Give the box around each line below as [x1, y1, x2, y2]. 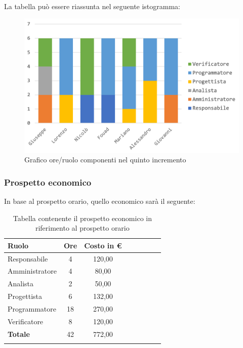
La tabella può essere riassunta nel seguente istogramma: [4, 1, 181, 11]
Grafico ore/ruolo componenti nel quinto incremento [24, 154, 186, 165]
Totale [8, 328, 30, 339]
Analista [8, 278, 34, 289]
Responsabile [8, 253, 48, 264]
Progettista [8, 291, 42, 301]
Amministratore [8, 266, 57, 276]
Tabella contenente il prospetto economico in [13, 212, 152, 223]
